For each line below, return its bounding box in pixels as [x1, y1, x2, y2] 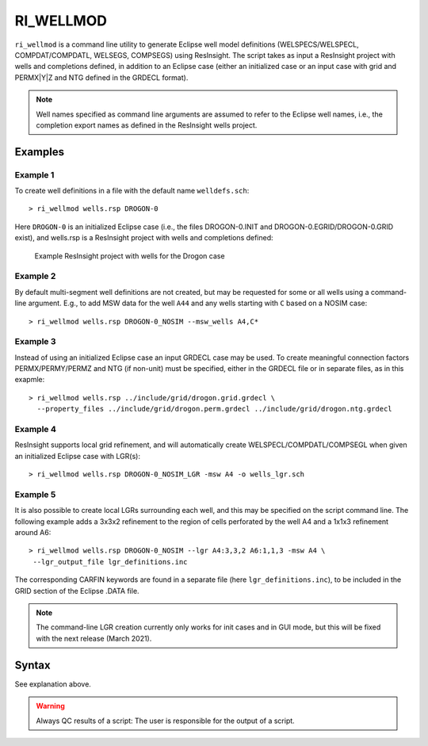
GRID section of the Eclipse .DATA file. [14, 586, 139, 595]
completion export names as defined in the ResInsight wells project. [36, 120, 258, 130]
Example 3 [14, 336, 56, 347]
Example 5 [14, 488, 56, 499]
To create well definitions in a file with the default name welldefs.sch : [14, 186, 250, 196]
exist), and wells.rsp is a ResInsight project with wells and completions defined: [14, 233, 273, 243]
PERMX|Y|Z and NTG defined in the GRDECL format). [14, 72, 189, 82]
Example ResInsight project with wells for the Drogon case [34, 251, 225, 261]
